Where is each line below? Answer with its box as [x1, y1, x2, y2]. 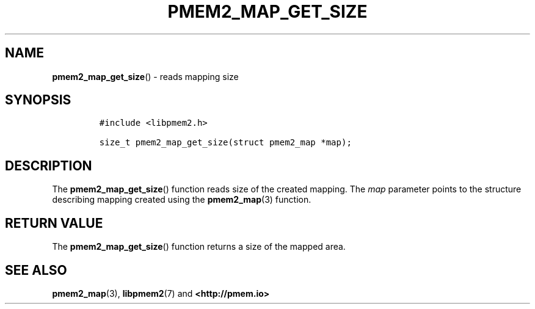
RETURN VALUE [5, 215, 103, 231]
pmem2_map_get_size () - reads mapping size [52, 71, 239, 82]
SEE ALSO [5, 262, 67, 278]
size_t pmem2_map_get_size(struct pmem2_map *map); [99, 137, 352, 148]
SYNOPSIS [5, 92, 71, 108]
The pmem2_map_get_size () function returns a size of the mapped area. [52, 241, 346, 252]
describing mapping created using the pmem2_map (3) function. [52, 194, 311, 205]
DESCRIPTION [5, 158, 92, 173]
